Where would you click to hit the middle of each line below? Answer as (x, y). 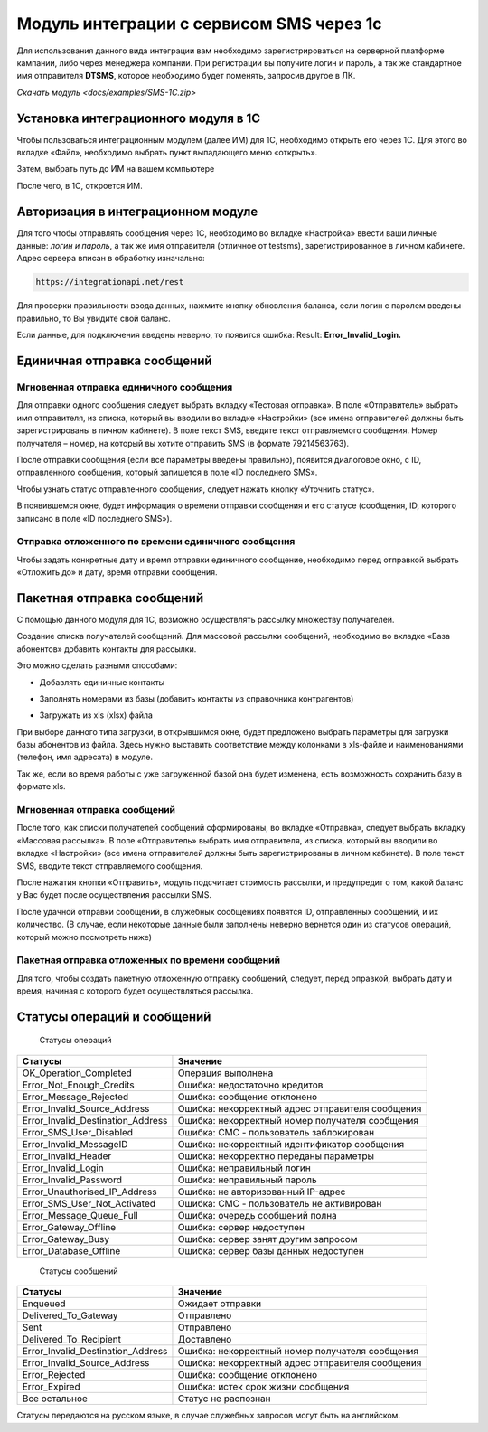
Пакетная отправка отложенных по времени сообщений (148, 960)
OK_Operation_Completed (77, 1073)
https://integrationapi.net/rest (110, 282)
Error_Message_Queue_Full (80, 1215)
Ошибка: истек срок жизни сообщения (263, 1387)
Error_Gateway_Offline (69, 1227)
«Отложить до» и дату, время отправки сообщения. (117, 572)
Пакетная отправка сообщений (110, 598)
